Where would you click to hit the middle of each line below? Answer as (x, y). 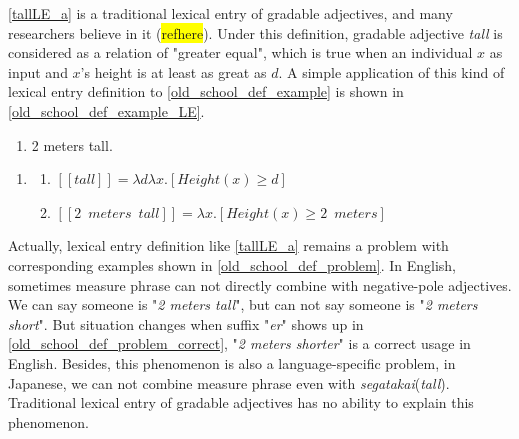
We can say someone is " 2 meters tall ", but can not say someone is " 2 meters (243, 304)
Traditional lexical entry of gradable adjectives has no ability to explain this (241, 402)
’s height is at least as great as (173, 71)
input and (38, 71)
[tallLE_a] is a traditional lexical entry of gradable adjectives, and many (230, 13)
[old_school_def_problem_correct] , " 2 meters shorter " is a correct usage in (239, 343)
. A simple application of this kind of (391, 71)
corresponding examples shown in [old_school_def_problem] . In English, (232, 264)
